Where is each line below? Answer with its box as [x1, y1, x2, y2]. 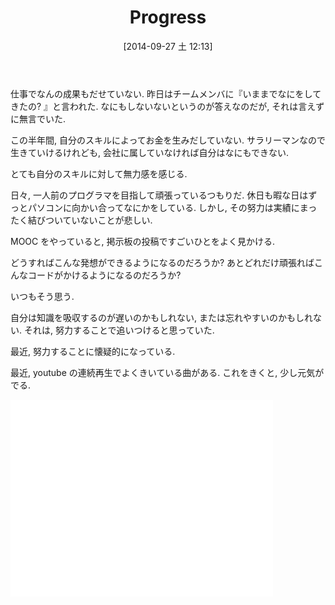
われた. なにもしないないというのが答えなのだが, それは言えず [69, 100, 325, 112]
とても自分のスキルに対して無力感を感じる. [10, 167, 188, 180]
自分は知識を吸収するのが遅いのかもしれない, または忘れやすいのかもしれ [10, 311, 313, 323]
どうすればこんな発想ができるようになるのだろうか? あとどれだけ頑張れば [10, 256, 315, 268]
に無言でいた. [10, 112, 67, 125]
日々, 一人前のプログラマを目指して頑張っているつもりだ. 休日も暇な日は [10, 189, 309, 201]
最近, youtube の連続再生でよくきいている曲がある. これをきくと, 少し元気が [10, 366, 325, 378]
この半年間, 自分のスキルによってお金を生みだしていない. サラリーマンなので [10, 134, 326, 146]
